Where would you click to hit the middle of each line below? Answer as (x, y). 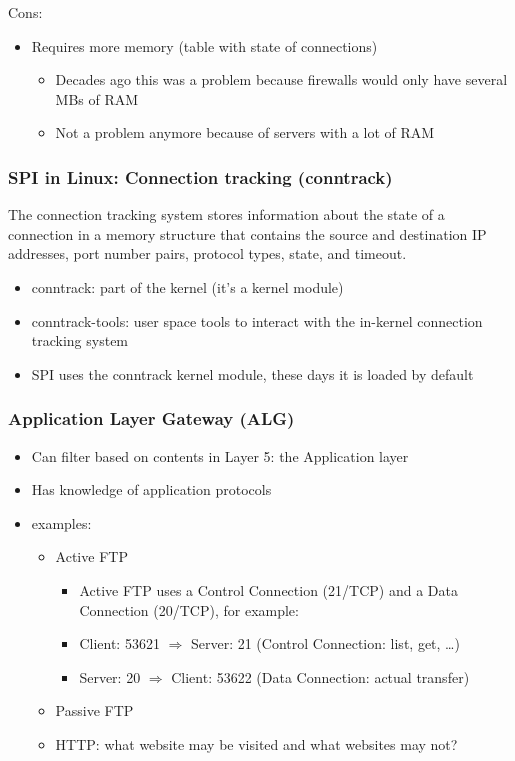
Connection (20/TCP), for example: (189, 609)
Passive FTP (94, 710)
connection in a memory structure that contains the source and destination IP (247, 233)
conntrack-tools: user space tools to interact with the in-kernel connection (257, 320)
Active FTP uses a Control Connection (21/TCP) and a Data (268, 589)
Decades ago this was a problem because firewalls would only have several (281, 79)
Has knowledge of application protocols (151, 489)
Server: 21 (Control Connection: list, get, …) (325, 643)
